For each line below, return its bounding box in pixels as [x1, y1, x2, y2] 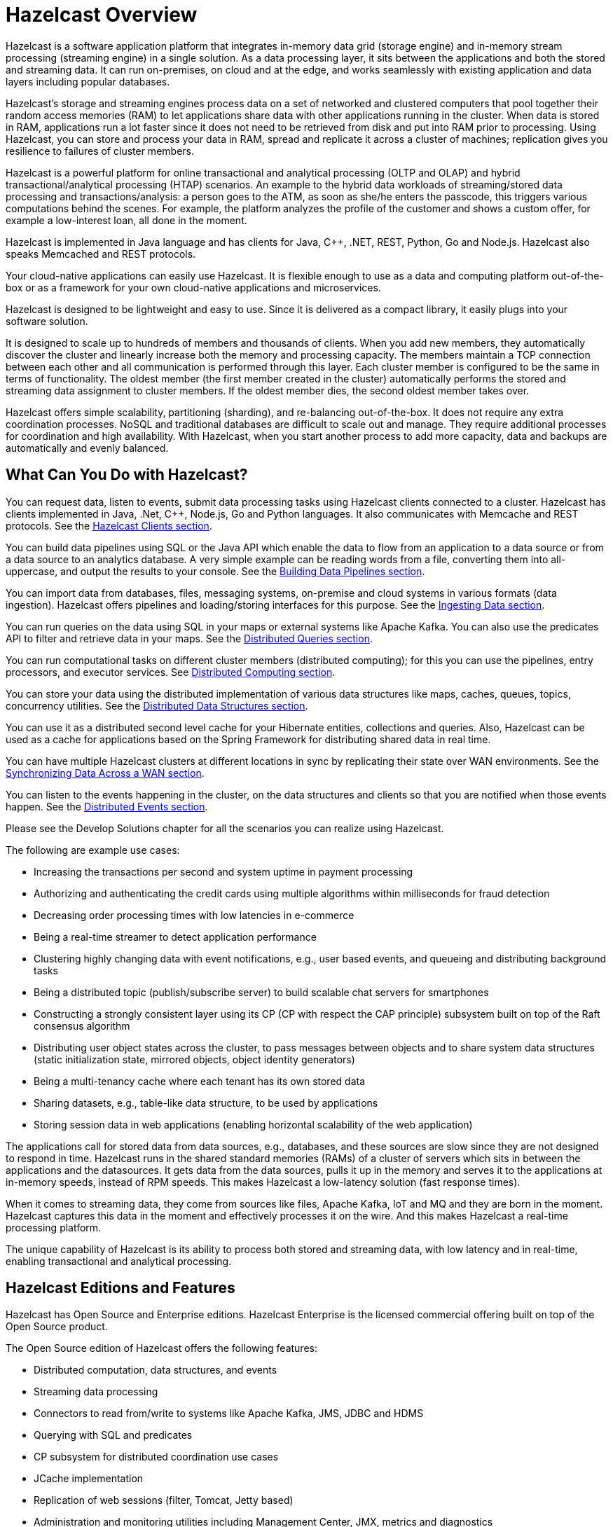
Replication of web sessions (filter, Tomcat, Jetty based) [34, 1494, 294, 1507]
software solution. [6, 315, 88, 327]
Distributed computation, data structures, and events [34, 1364, 277, 1376]
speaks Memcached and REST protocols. [6, 247, 196, 260]
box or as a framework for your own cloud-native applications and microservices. [6, 281, 381, 293]
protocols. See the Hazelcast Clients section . [6, 519, 212, 532]
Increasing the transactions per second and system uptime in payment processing [34, 865, 413, 878]
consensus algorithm [34, 1019, 130, 1032]
